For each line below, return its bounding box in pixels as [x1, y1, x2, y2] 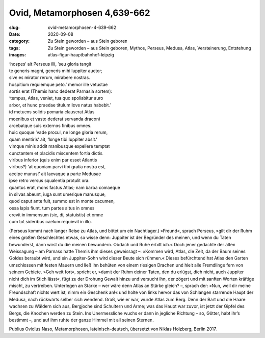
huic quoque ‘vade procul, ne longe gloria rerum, [9, 130, 108, 135]
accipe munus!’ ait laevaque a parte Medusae [9, 171, 102, 177]
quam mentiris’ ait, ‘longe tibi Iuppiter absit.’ [9, 136, 98, 142]
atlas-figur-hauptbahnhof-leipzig [48, 52, 114, 58]
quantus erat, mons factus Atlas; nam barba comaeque [9, 184, 120, 190]
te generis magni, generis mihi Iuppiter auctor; [9, 68, 103, 74]
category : [9, 38, 30, 44]
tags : [9, 45, 20, 51]
